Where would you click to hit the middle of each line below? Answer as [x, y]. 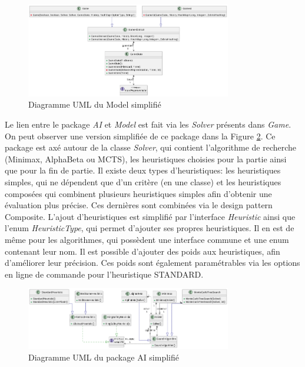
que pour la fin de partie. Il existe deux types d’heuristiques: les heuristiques [143, 170]
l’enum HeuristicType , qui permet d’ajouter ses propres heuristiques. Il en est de [150, 228]
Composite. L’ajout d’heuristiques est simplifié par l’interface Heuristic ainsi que [150, 216]
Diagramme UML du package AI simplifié [104, 357]
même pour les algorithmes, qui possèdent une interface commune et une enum [147, 239]
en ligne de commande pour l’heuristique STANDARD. [104, 274]
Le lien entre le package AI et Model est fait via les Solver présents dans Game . [148, 124]
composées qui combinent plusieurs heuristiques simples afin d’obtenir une [138, 193]
